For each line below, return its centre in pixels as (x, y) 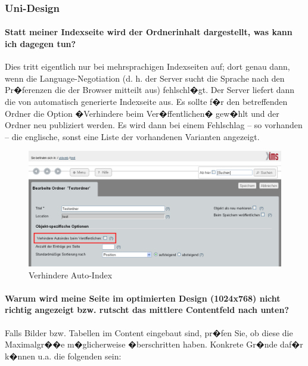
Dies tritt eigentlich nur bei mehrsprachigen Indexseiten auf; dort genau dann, (147, 66)
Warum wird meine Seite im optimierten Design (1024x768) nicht (143, 298)
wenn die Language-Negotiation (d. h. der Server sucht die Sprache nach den (145, 78)
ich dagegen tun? (41, 44)
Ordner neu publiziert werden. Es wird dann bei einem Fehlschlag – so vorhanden (154, 125)
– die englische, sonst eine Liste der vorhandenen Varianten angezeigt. (132, 136)
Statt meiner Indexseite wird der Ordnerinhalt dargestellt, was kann (149, 32)
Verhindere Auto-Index (71, 274)
